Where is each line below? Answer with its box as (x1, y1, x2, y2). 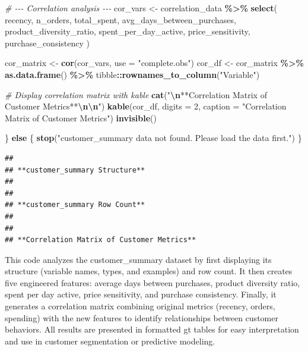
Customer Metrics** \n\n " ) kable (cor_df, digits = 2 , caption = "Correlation (5, 100, 287, 112)
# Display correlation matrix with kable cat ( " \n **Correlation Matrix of (5, 88, 267, 101)
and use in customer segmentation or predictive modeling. (5, 334, 215, 347)
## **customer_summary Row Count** (5, 200, 145, 209)
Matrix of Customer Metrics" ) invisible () (5, 111, 157, 124)
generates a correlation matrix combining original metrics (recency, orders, (5, 300, 275, 312)
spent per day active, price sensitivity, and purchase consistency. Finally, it (5, 288, 277, 300)
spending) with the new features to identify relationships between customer (5, 311, 278, 324)
